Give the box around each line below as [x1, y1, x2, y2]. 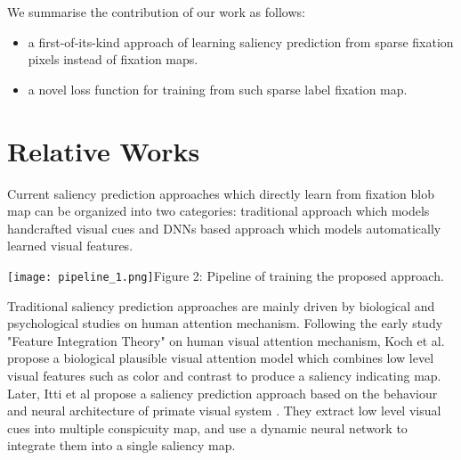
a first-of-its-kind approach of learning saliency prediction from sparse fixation [28, 32, 454, 51]
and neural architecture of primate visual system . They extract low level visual [7, 401, 441, 420]
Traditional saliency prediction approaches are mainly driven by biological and [7, 296, 435, 315]
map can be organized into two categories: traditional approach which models [7, 201, 430, 220]
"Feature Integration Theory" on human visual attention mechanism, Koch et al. [7, 331, 445, 349]
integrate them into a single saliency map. [7, 436, 236, 455]
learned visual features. [7, 236, 133, 255]
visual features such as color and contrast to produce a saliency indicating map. [7, 366, 441, 384]
